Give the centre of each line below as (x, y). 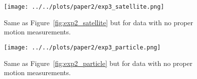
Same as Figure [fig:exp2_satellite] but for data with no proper (99, 22)
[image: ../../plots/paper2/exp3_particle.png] (82, 47)
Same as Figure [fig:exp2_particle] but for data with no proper (98, 63)
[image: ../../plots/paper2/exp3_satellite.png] (84, 7)
